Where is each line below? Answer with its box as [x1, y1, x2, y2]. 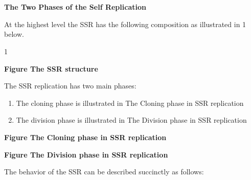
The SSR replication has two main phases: [4, 80, 136, 91]
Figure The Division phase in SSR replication [4, 149, 168, 160]
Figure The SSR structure [4, 63, 98, 74]
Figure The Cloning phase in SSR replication [4, 131, 167, 142]
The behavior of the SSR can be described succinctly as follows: [4, 166, 204, 177]
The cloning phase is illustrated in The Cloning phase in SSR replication [16, 97, 244, 108]
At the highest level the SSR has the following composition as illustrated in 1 [4, 18, 246, 29]
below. [4, 29, 24, 39]
